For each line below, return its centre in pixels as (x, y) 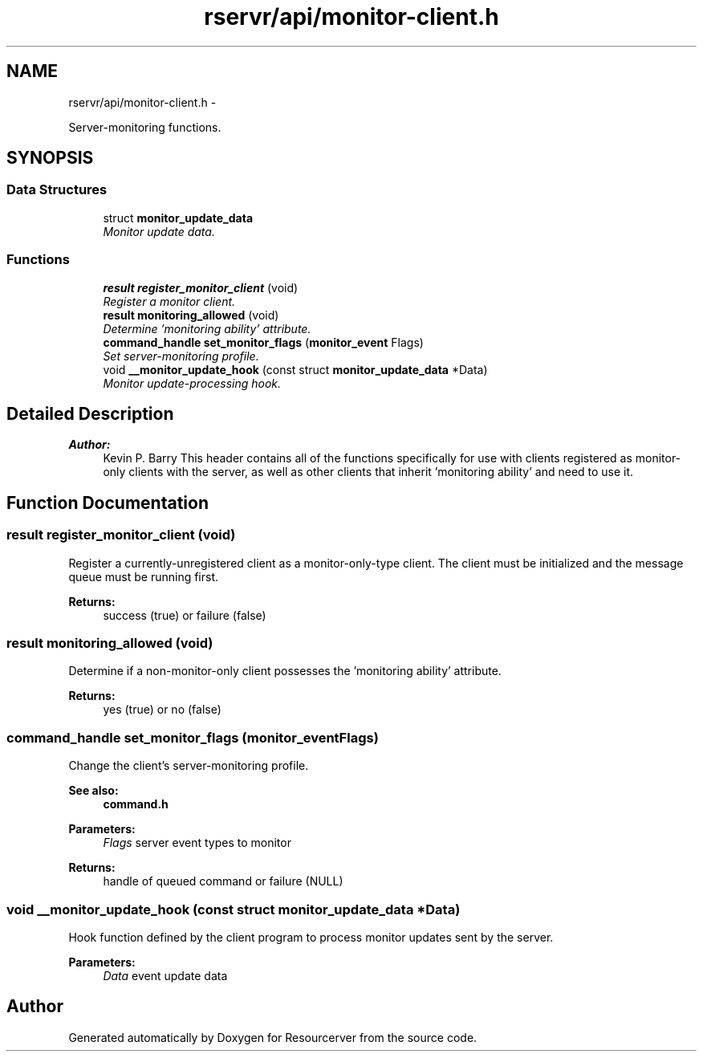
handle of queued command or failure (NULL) (223, 881)
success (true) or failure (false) (185, 615)
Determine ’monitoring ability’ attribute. (207, 328)
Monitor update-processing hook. (192, 383)
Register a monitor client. (169, 301)
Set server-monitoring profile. (181, 356)
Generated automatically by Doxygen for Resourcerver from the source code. (273, 1037)
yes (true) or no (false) (162, 710)
